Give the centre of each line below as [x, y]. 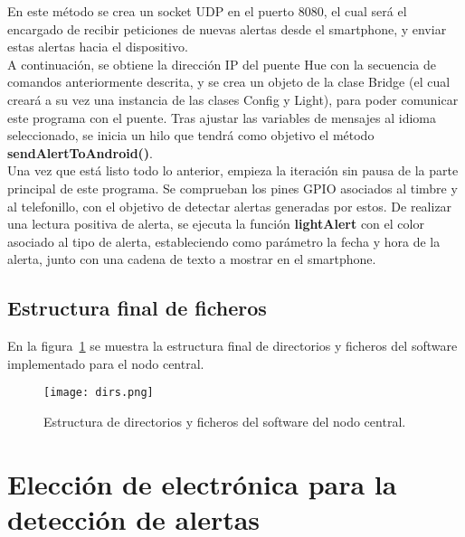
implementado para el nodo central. [106, 363]
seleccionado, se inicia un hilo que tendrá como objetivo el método [191, 135]
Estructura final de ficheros [137, 308]
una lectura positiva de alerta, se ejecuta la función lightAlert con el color [216, 224]
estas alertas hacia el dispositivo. [98, 47]
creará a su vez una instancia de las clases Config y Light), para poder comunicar [233, 99]
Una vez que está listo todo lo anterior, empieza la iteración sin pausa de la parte [233, 170]
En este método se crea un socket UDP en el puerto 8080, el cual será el [207, 11]
